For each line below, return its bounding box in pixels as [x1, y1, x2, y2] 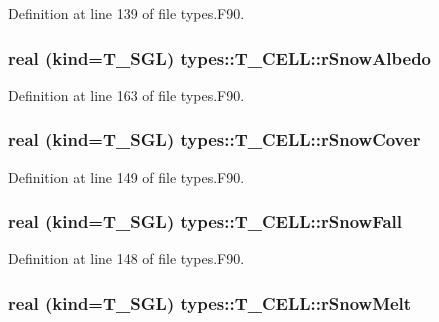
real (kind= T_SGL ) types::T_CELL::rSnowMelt [8, 290, 412, 315]
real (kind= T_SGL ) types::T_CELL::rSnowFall [8, 209, 402, 234]
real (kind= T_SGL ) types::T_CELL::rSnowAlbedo [8, 45, 432, 70]
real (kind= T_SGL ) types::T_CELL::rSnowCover [8, 127, 421, 152]
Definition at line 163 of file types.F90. [8, 84, 245, 105]
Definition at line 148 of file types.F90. [8, 248, 245, 269]
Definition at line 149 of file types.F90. [8, 166, 245, 187]
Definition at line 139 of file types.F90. [8, 3, 245, 23]
